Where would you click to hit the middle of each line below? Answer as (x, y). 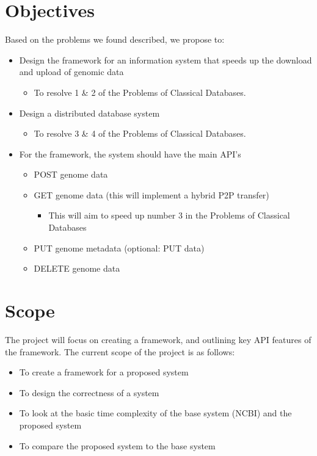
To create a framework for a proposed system (104, 372)
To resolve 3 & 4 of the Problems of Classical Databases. (140, 133)
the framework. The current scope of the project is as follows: (120, 351)
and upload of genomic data (71, 72)
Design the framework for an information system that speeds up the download (166, 60)
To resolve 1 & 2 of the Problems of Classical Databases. (140, 92)
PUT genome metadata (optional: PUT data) (119, 248)
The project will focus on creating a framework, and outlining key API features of (158, 339)
